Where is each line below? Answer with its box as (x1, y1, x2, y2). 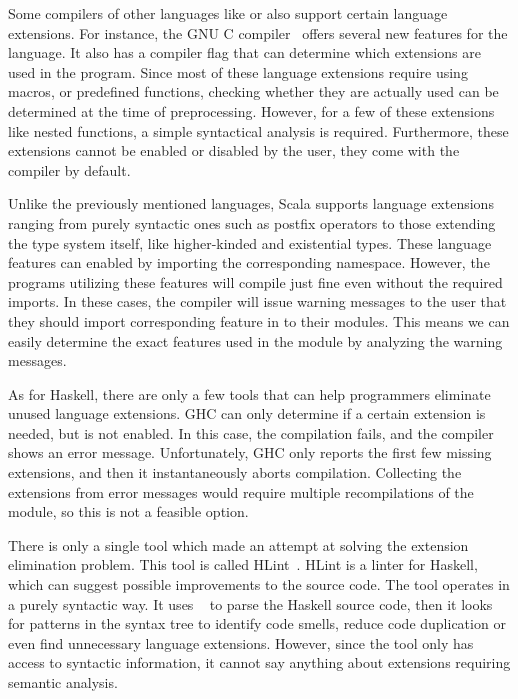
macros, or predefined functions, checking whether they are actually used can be (8, 81, 499, 102)
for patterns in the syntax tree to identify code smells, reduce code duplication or (8, 613, 506, 634)
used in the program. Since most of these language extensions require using (8, 61, 468, 82)
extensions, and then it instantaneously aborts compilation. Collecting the (8, 462, 462, 483)
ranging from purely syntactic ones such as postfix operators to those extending (8, 212, 496, 233)
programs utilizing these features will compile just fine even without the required (8, 271, 503, 292)
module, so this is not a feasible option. (8, 501, 249, 522)
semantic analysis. (8, 672, 118, 692)
